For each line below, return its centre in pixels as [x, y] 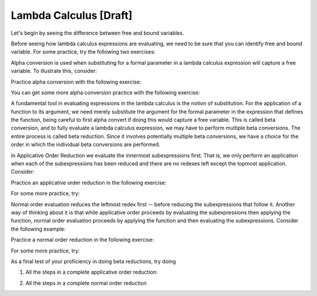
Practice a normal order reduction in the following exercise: [82, 240]
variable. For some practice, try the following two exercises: [83, 52]
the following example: [38, 229]
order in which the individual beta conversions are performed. [86, 145]
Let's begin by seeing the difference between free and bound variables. [97, 33]
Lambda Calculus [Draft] [72, 15]
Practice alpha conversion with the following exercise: [76, 82]
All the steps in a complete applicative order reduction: [92, 272]
